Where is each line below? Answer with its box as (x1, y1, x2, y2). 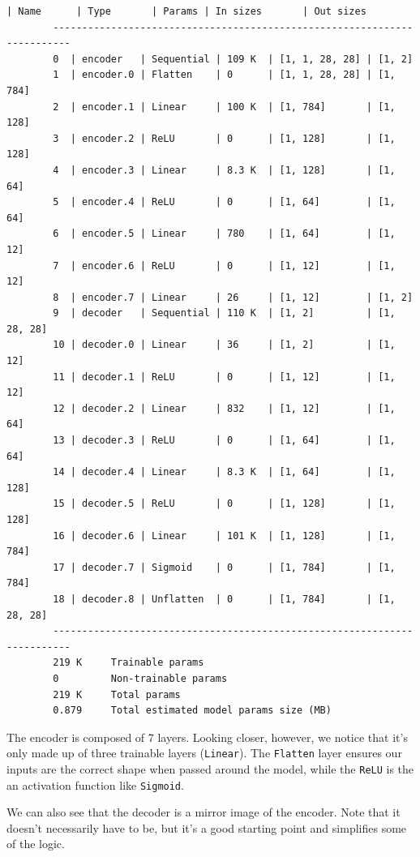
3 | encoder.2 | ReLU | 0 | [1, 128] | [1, (53, 132, 396, 144)
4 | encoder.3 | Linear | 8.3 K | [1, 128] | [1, (53, 164, 396, 176)
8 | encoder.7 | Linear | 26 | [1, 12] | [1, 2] (53, 291, 414, 303)
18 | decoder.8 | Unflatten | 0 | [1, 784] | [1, (53, 593, 396, 605)
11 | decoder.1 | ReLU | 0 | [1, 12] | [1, (53, 371, 396, 383)
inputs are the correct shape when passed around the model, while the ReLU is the (6, 760, 414, 777)
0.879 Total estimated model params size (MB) (53, 705, 332, 717)
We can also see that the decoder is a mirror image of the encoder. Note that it (6, 803, 401, 821)
